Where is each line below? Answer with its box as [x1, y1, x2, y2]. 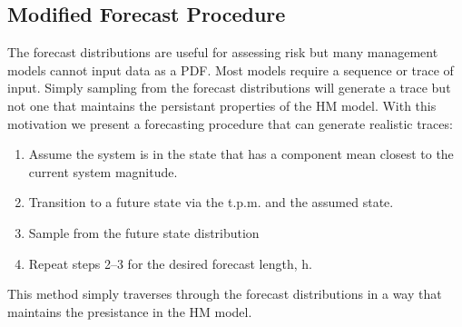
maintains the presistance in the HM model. [7, 302, 252, 321]
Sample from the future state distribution [28, 223, 260, 242]
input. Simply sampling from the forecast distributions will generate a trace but [7, 78, 451, 97]
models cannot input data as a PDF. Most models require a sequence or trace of [7, 60, 454, 79]
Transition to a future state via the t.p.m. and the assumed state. [28, 193, 394, 212]
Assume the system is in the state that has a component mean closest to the [28, 144, 454, 163]
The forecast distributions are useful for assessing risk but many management [7, 43, 438, 62]
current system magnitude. [28, 162, 178, 181]
